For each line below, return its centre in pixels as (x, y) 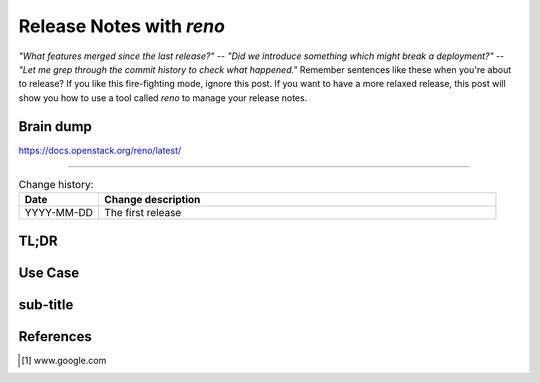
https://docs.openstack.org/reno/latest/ (100, 150)
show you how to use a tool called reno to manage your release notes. (163, 97)
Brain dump (55, 126)
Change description (152, 200)
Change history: (56, 185)
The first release (143, 213)
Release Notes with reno (121, 26)
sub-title (46, 304)
